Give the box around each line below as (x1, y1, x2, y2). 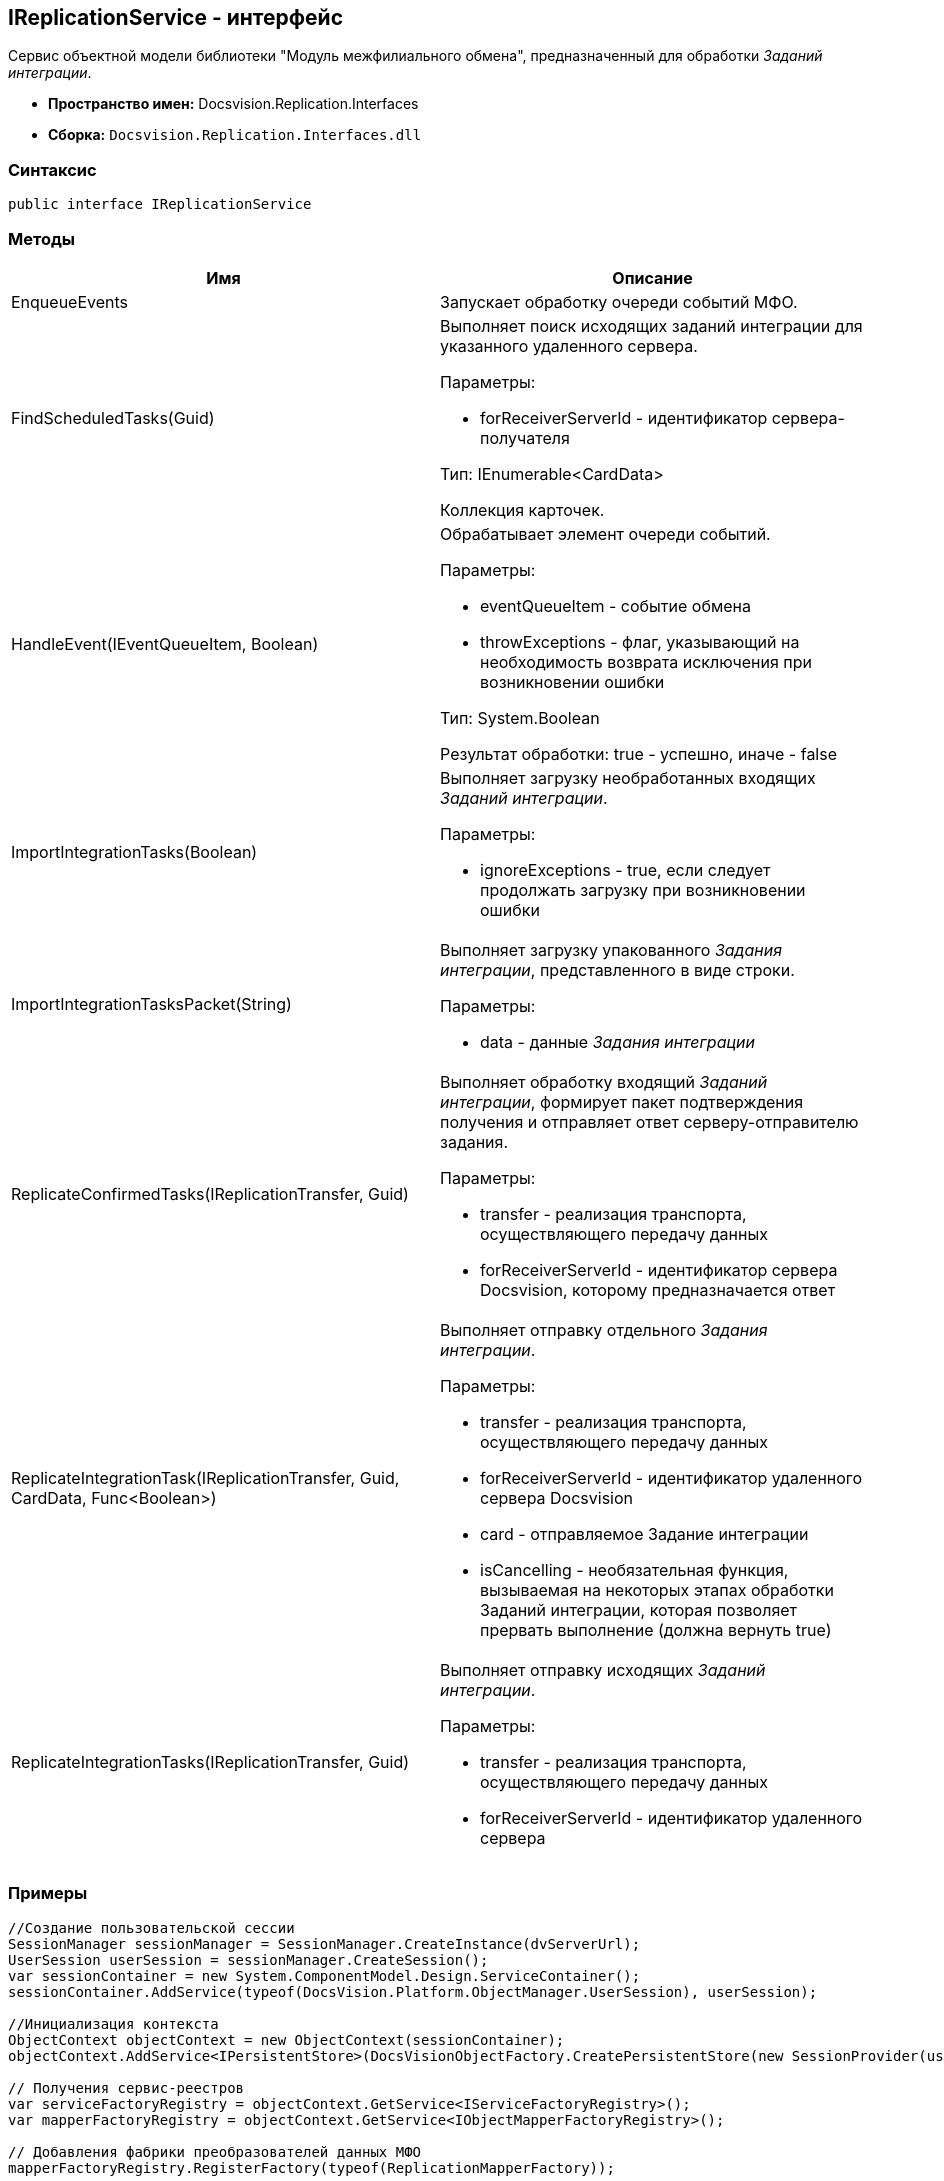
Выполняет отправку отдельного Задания (440, 1319, 768, 1340)
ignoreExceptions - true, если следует (480, 859, 771, 880)
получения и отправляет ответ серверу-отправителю (440, 1111, 859, 1132)
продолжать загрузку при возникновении (480, 879, 806, 900)
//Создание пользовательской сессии (8, 1919, 295, 1936)
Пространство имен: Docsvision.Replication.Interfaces (48, 95, 419, 113)
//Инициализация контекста (8, 2015, 219, 2032)
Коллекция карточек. (440, 499, 605, 520)
